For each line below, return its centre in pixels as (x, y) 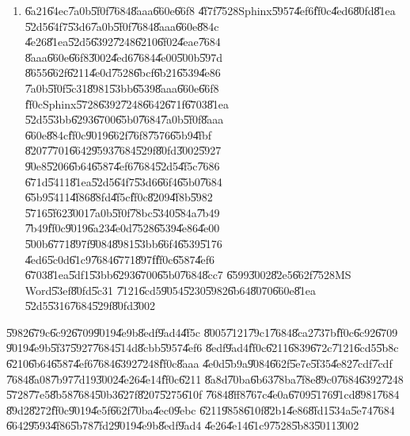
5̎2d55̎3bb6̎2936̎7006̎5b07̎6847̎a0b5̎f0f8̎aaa (124, 119)
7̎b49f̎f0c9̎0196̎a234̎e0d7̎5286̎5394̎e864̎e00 (122, 228)
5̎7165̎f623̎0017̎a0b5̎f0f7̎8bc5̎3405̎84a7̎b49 (122, 212)
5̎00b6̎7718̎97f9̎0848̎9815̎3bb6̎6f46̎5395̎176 (123, 243)
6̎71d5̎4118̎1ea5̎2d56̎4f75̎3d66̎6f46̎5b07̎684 (123, 181)
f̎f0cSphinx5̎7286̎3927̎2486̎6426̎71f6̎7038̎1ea (127, 103)
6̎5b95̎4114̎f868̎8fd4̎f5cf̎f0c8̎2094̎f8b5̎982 (119, 197)
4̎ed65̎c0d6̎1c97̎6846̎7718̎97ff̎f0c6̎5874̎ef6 (120, 259)
